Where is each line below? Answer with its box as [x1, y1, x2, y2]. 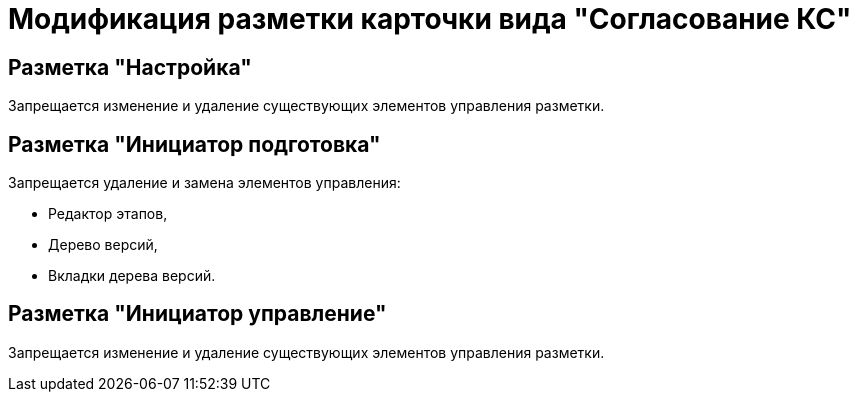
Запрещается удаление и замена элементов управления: [8, 174, 401, 192]
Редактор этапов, [48, 205, 168, 223]
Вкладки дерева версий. [48, 267, 216, 285]
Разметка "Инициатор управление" [8, 301, 387, 327]
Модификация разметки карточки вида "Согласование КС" [8, 2, 852, 36]
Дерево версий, [48, 236, 158, 254]
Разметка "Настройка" [8, 54, 252, 80]
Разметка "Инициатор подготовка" [8, 131, 381, 157]
